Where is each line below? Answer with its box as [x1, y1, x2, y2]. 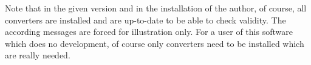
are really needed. [5, 49, 70, 61]
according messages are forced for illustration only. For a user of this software [5, 25, 293, 38]
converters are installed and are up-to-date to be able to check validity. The [5, 13, 286, 26]
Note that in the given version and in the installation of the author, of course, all [5, 2, 307, 14]
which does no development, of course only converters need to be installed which [5, 37, 304, 49]
